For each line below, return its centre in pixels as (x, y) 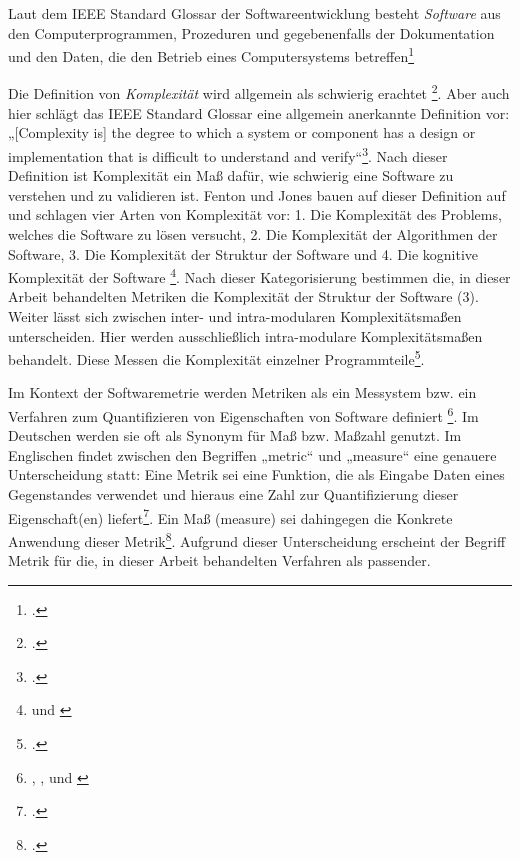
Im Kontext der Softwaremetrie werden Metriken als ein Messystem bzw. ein (242, 392)
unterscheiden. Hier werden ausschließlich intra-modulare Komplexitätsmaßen (245, 335)
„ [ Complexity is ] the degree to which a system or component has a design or (242, 132)
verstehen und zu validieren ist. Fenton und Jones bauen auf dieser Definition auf (257, 194)
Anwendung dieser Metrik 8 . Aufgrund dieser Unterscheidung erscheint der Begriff (257, 539)
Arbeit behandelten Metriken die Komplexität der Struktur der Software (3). (243, 296)
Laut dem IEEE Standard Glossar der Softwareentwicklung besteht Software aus (254, 13)
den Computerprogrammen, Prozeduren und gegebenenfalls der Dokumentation (251, 32)
